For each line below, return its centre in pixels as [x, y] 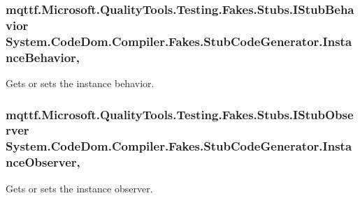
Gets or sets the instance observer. [79, 188]
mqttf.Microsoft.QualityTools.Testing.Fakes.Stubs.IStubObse [180, 114]
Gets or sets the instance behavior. [80, 83]
